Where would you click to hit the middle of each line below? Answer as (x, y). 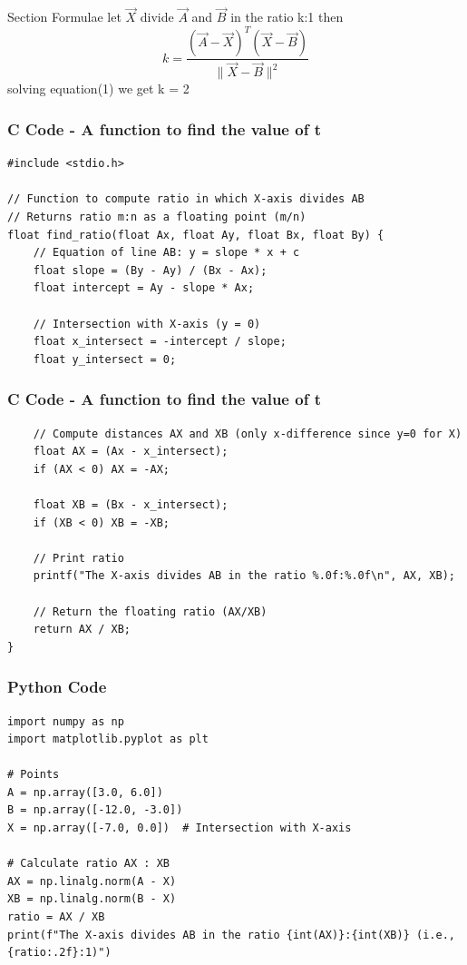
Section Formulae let (64, 17)
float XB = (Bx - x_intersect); (131, 504)
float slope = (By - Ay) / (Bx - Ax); (150, 270)
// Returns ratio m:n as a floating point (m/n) (157, 217)
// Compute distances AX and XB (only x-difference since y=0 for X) (248, 433)
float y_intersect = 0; (105, 359)
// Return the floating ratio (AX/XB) (150, 611)
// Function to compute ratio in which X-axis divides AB (186, 199)
